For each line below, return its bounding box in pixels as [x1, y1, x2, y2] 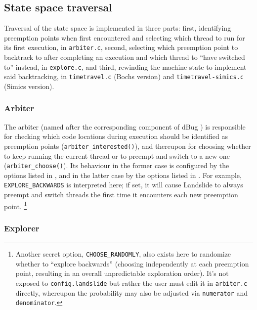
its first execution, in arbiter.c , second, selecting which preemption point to [4, 42, 238, 52]
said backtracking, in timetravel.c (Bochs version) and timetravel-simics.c [4, 71, 244, 82]
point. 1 [4, 199, 27, 211]
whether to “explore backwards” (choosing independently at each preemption [15, 258, 249, 268]
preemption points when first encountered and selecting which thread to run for [4, 32, 245, 43]
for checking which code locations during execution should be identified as [4, 131, 228, 141]
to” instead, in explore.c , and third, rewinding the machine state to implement [4, 61, 247, 72]
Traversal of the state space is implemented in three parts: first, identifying [4, 23, 231, 33]
